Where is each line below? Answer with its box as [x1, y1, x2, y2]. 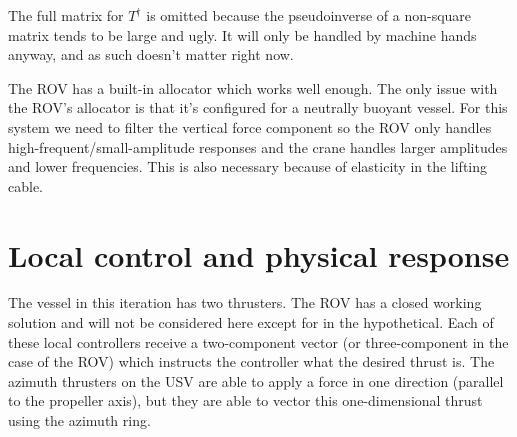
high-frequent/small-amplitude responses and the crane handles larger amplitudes [8, 136, 508, 157]
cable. [8, 175, 43, 196]
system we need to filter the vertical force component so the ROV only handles [8, 116, 492, 137]
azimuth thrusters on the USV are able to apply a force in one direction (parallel [8, 370, 504, 391]
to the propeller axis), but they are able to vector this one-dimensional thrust [8, 390, 483, 411]
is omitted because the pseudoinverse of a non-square [146, 5, 472, 25]
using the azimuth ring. [8, 410, 151, 431]
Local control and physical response [8, 234, 510, 275]
